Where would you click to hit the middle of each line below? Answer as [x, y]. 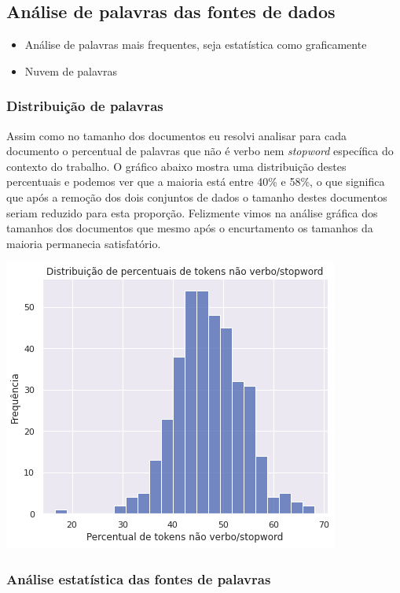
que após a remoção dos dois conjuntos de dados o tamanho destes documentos [197, 196]
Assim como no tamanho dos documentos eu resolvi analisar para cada [176, 135]
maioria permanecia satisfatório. [84, 243]
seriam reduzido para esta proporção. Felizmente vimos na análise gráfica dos [192, 212]
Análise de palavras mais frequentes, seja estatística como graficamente [196, 44]
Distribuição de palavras [85, 106]
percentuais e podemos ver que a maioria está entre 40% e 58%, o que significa [196, 182]
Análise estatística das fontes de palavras [139, 578]
